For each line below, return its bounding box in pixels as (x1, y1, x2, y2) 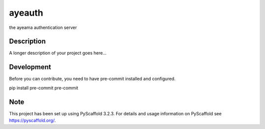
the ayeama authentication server (9, 25, 77, 30)
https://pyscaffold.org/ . (9, 118, 56, 124)
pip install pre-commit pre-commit (9, 85, 79, 91)
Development (9, 63, 52, 71)
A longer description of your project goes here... (9, 50, 106, 56)
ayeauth (9, 7, 44, 18)
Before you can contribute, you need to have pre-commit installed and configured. (9, 76, 176, 82)
